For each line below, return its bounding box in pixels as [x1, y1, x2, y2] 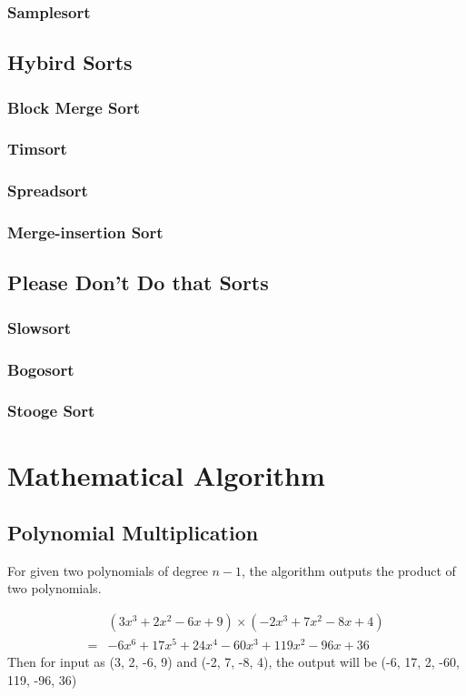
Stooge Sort [7, 399, 95, 422]
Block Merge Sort [7, 96, 141, 118]
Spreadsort [7, 179, 88, 202]
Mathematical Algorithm [7, 456, 325, 493]
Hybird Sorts [7, 48, 133, 76]
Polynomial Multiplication [7, 519, 259, 547]
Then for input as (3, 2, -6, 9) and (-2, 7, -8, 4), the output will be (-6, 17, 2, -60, [7, 652, 460, 671]
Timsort [7, 137, 67, 160]
